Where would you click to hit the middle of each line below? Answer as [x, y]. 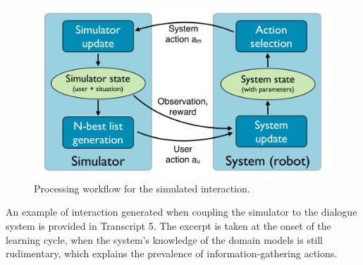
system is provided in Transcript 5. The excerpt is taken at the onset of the [168, 225]
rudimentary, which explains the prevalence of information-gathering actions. [172, 253]
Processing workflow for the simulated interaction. [142, 188]
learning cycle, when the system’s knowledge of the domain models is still [165, 239]
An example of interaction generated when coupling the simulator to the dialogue [181, 212]
